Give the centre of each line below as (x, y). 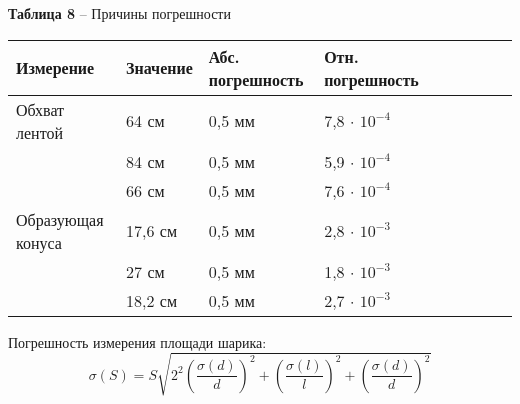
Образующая (60, 219)
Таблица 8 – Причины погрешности (119, 13)
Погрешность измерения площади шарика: (137, 341)
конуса (39, 242)
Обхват (40, 109)
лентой (39, 132)
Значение (159, 68)
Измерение (55, 68)
